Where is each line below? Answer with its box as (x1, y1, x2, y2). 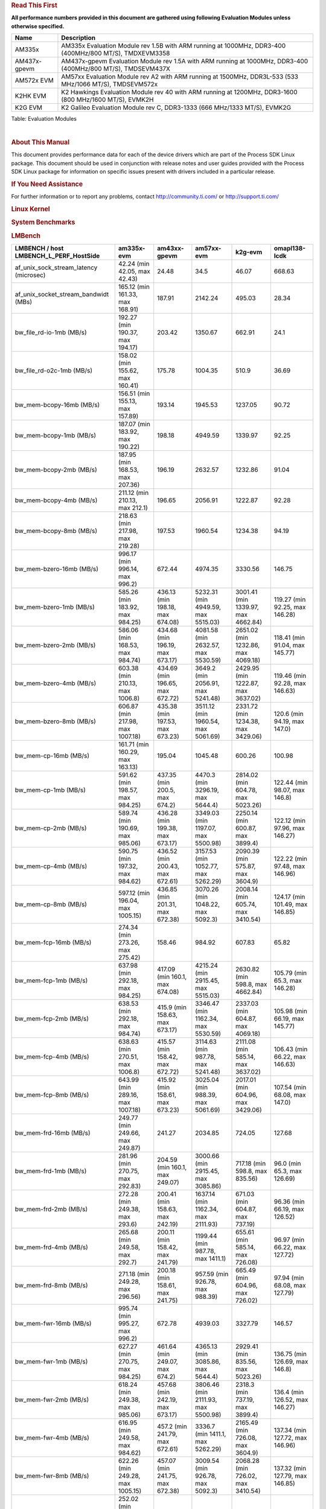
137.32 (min (273, 1464, 307, 1472)
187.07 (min (118, 420, 150, 428)
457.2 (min (157, 1422, 187, 1431)
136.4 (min (273, 1388, 304, 1396)
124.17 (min (273, 892, 305, 901)
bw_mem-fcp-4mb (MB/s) (14, 1052, 90, 1061)
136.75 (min (273, 1350, 307, 1358)
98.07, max (273, 785, 305, 794)
